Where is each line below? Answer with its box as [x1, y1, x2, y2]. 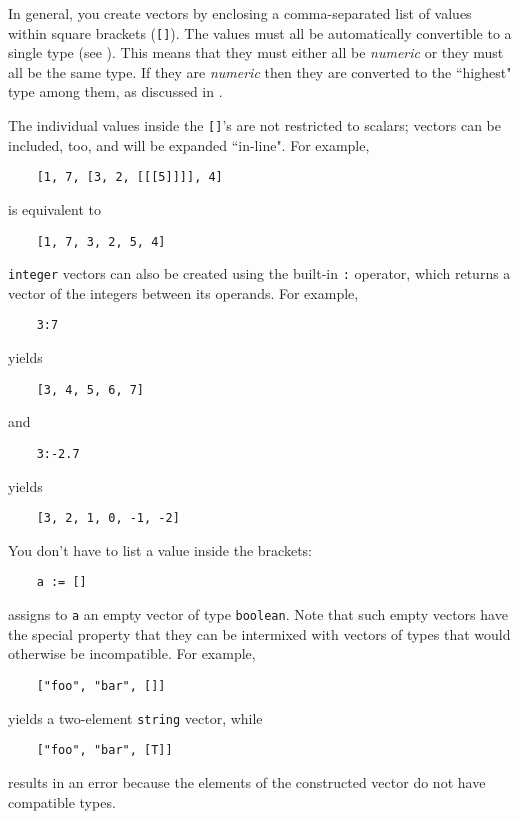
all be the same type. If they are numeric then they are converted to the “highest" [8, 61, 512, 82]
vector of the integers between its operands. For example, [8, 282, 359, 303]
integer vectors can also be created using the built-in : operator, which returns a [8, 263, 511, 284]
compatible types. [8, 791, 116, 812]
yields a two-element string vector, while [8, 707, 263, 728]
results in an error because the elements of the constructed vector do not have [8, 771, 486, 792]
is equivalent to [8, 198, 102, 219]
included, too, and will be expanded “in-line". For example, [8, 134, 370, 155]
